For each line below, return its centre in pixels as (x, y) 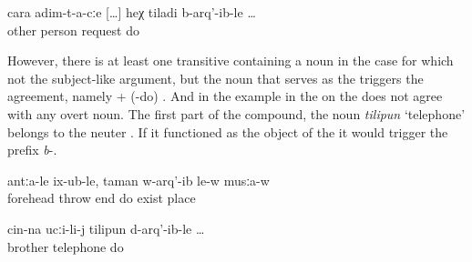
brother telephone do (66, 246)
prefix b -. (32, 150)
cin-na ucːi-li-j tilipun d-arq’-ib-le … (106, 228)
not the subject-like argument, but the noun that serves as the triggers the (215, 78)
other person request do (73, 30)
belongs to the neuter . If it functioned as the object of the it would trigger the (228, 131)
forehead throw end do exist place (102, 198)
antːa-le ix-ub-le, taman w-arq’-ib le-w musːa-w (139, 180)
